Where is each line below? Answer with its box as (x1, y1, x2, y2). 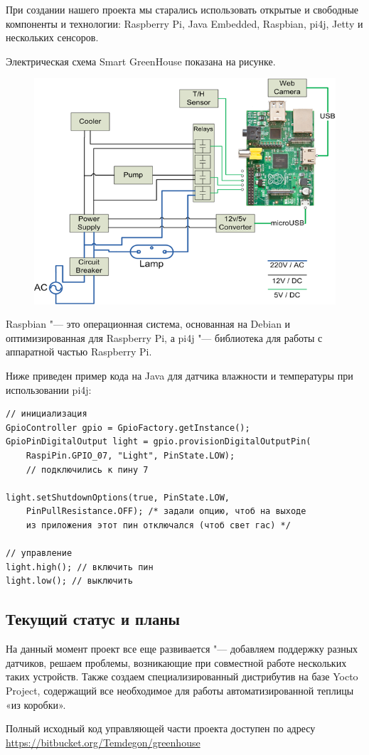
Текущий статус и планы (6, 608, 180, 630)
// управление (6, 548, 73, 559)
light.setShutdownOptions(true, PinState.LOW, (6, 492, 230, 503)
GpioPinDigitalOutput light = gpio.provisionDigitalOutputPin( (6, 437, 311, 447)
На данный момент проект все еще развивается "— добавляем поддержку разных (6, 641, 358, 656)
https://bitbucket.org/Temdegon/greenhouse (6, 734, 200, 749)
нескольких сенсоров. (6, 30, 99, 45)
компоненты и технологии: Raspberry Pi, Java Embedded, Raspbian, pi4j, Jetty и (6, 16, 363, 31)
